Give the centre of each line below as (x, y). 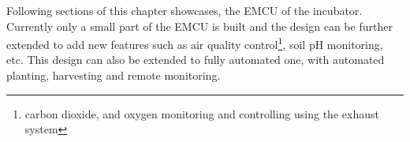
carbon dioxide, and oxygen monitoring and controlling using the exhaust (202, 113)
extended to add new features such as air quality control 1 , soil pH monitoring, (195, 43)
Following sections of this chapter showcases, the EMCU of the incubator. (184, 10)
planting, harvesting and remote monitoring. (114, 75)
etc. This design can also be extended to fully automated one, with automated (196, 60)
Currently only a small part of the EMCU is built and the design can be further (199, 26)
